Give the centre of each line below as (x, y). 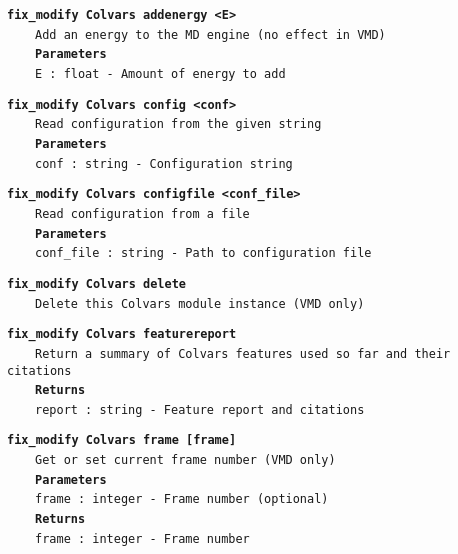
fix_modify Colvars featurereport (122, 334)
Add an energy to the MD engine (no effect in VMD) (210, 34)
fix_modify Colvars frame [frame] (122, 440)
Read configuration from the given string (178, 124)
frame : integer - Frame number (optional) (182, 499)
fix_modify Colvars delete (96, 283)
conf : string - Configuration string (164, 163)
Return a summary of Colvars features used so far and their (243, 353)
